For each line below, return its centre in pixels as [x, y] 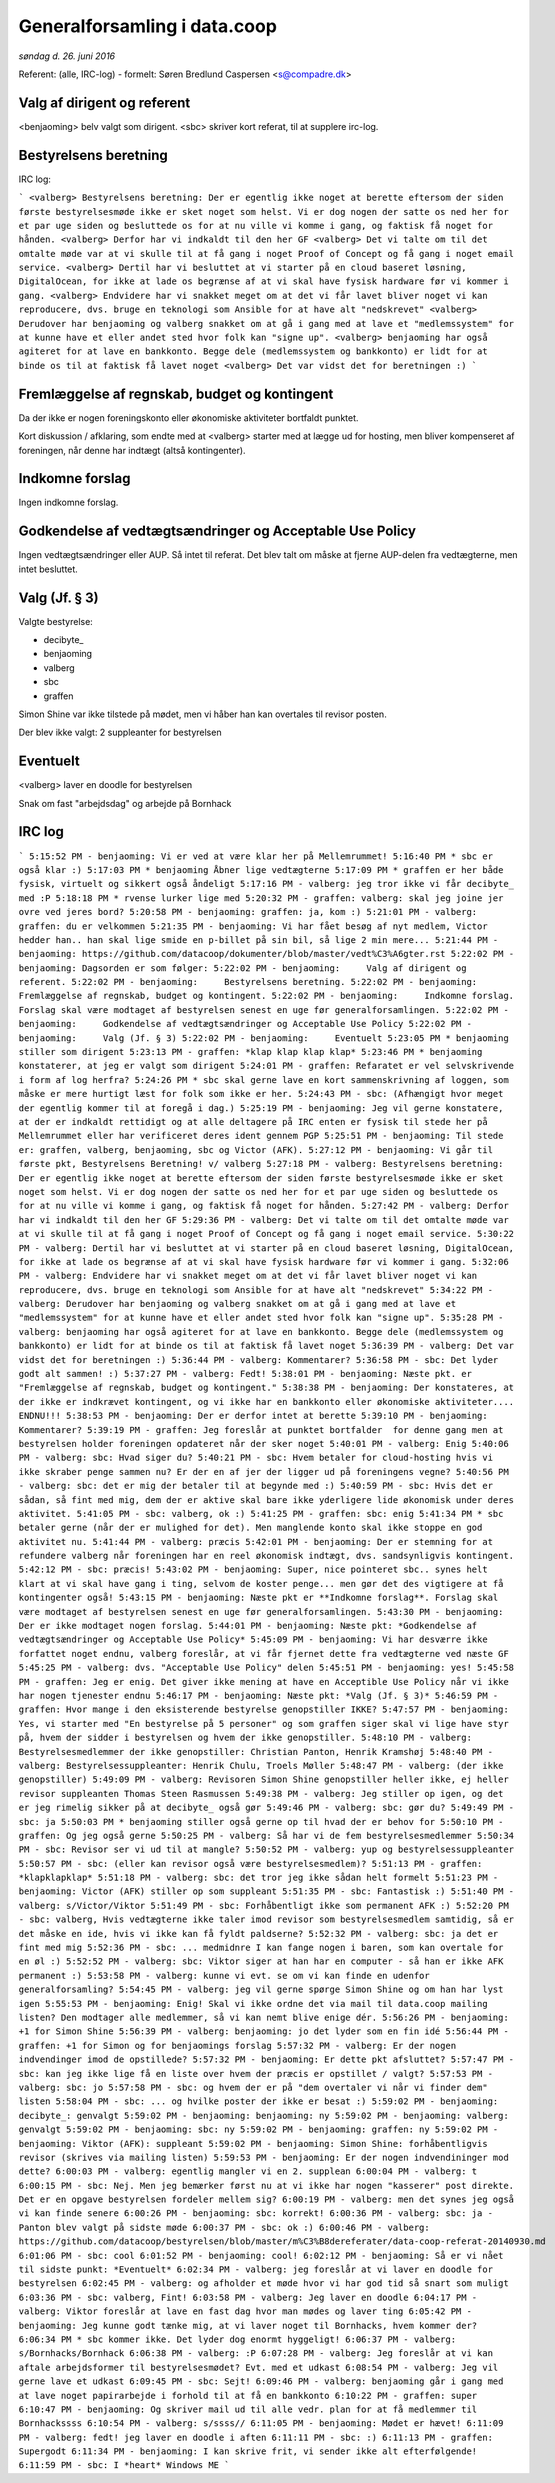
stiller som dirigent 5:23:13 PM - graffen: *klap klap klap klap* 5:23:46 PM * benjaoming [250, 1052]
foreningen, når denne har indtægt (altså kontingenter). [132, 450]
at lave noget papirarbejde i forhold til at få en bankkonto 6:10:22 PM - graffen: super [248, 2395]
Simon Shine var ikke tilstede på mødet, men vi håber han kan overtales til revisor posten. [202, 714]
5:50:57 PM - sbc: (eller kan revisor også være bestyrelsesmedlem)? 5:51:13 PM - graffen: [250, 1863]
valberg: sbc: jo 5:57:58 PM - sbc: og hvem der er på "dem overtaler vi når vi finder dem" [253, 2087]
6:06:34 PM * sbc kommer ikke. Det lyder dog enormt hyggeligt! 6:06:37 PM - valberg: [237, 2339]
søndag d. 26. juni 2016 [67, 56]
